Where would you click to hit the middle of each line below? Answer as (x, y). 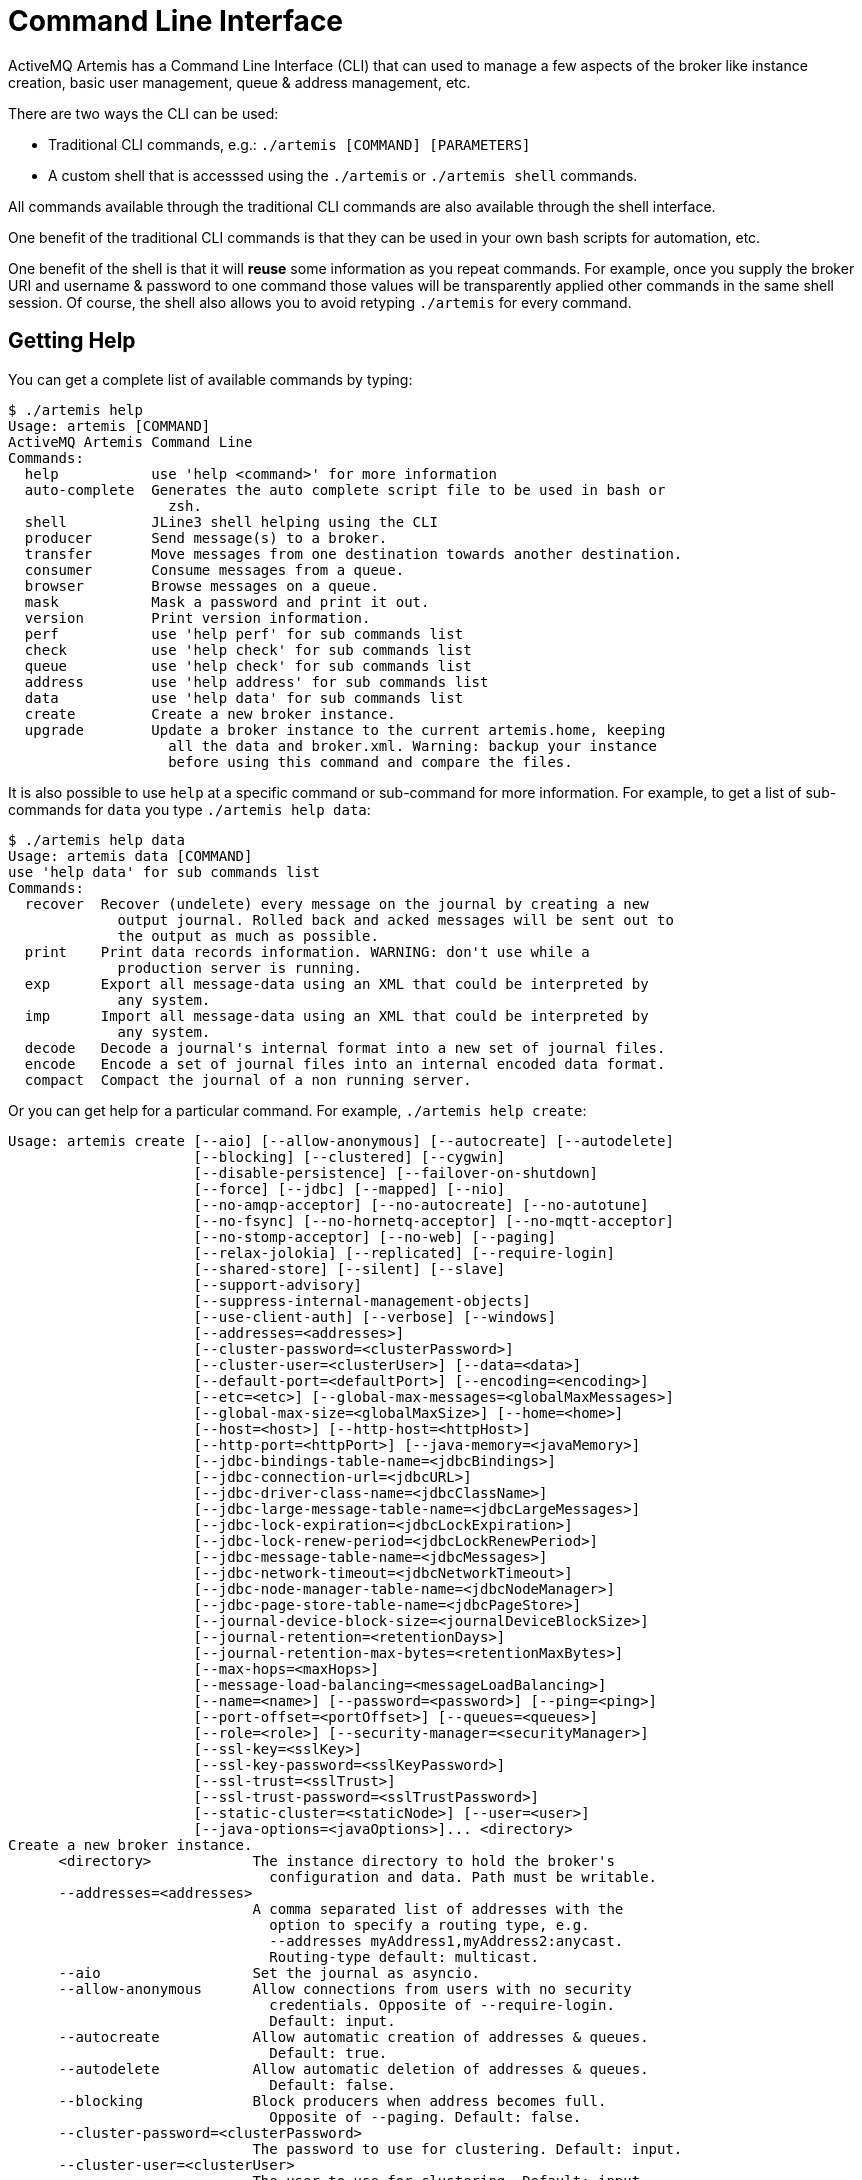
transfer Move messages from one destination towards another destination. (353, 553)
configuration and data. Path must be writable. (463, 1876)
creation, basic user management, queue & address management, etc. (239, 82)
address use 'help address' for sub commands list (256, 681)
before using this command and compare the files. (370, 761)
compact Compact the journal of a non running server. (248, 1079)
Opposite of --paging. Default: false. (425, 2116)
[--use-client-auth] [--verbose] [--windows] (374, 1316)
